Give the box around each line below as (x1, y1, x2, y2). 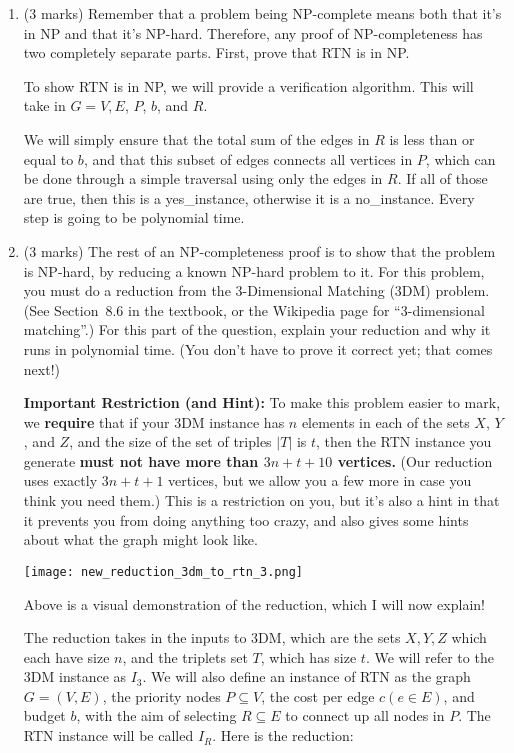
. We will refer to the (365, 646, 494, 667)
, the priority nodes (102, 685, 221, 706)
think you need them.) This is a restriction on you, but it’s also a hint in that (23, 490, 500, 511)
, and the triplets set (122, 646, 248, 667)
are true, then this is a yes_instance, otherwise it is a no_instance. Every (23, 187, 475, 208)
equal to (23, 148, 74, 169)
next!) (23, 358, 60, 379)
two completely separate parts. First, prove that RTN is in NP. (23, 42, 410, 63)
